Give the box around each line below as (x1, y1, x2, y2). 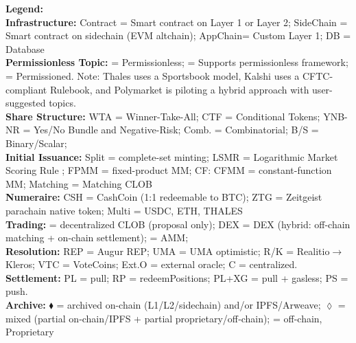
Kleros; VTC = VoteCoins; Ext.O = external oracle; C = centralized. (5, 257, 298, 272)
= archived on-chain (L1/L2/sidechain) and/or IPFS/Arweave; (56, 298, 321, 312)
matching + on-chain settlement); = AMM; (5, 230, 189, 245)
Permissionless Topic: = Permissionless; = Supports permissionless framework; (5, 55, 348, 69)
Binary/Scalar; (5, 135, 67, 150)
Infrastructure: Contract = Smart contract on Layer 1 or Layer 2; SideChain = (5, 14, 348, 29)
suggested (5, 96, 46, 110)
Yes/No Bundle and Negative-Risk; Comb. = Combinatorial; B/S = (34, 122, 319, 137)
